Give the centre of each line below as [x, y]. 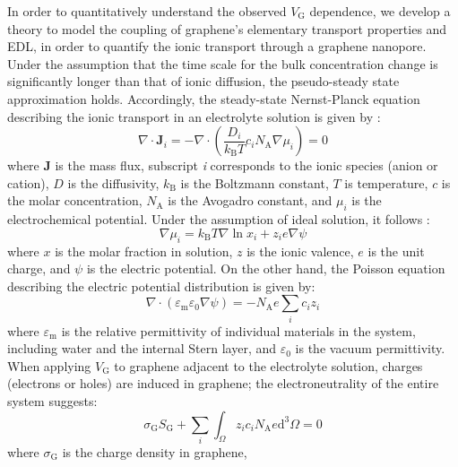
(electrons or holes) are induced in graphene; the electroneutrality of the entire [223, 383]
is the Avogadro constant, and [250, 200]
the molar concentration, [75, 200]
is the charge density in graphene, [155, 451]
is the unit [396, 251]
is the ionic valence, [300, 251]
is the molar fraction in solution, [144, 251]
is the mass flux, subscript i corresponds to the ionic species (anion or [246, 165]
